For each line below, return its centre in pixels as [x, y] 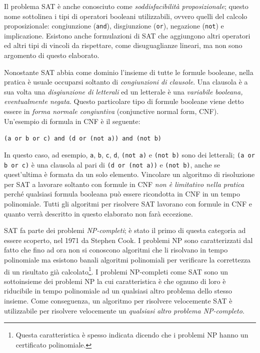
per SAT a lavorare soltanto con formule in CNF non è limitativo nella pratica [124, 184]
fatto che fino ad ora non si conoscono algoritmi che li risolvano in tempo [116, 250]
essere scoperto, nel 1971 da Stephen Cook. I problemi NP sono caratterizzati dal [128, 240]
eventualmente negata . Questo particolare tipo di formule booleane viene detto [124, 101]
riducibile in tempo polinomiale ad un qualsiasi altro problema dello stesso [118, 291]
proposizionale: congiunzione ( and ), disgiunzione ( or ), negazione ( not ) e [114, 26]
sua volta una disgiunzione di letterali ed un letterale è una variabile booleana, [123, 91]
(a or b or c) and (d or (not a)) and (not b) [83, 139]
